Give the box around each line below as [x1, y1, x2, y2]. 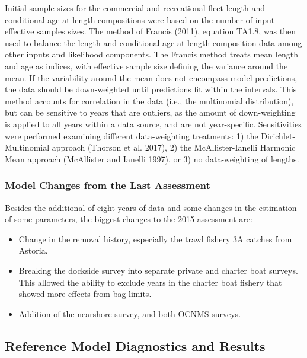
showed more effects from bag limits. [18, 287, 152, 300]
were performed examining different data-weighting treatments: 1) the [5, 129, 258, 142]
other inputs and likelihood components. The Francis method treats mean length [5, 48, 298, 60]
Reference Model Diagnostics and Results [5, 336, 266, 354]
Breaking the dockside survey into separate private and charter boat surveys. [18, 264, 298, 276]
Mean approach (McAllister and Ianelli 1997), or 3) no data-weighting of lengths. [5, 152, 299, 165]
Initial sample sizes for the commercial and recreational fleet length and [5, 2, 266, 14]
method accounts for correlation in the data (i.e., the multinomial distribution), [5, 94, 294, 107]
